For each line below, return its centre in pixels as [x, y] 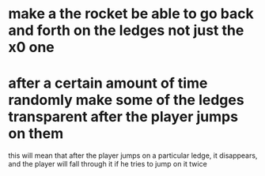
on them [36, 134]
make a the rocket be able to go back [131, 14]
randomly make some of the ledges [126, 100]
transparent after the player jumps [123, 117]
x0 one [32, 47]
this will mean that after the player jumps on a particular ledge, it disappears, [133, 155]
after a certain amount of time [108, 83]
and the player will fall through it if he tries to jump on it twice [108, 164]
